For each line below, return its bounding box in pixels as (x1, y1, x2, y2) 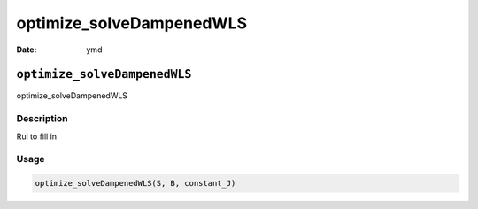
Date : (16, 44, 37, 55)
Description (16, 112, 68, 125)
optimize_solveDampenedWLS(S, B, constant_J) (35, 178, 236, 189)
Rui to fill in (16, 131, 58, 142)
